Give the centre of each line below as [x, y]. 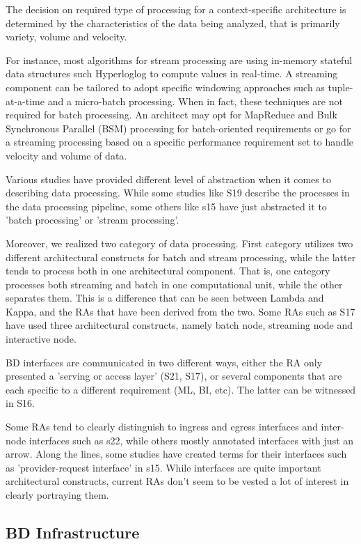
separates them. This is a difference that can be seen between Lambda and [165, 298]
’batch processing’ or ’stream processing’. [93, 220]
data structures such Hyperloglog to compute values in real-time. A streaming [172, 73]
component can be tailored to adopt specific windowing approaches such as [165, 87]
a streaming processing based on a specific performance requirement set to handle [179, 142]
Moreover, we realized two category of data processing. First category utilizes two [179, 243]
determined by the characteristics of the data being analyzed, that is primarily [173, 23]
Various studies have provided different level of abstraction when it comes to [168, 179]
